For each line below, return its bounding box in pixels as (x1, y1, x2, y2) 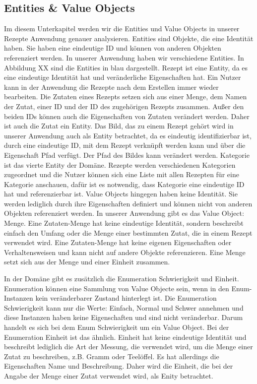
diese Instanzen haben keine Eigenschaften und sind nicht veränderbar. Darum (4, 312, 243, 322)
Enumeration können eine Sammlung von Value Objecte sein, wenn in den (4, 283, 229, 293)
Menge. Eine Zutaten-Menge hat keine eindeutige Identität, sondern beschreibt (4, 218, 244, 228)
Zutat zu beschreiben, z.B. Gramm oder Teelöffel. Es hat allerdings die (4, 351, 219, 361)
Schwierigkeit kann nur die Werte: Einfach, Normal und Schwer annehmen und (4, 302, 244, 313)
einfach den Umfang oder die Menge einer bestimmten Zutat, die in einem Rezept (4, 227, 253, 238)
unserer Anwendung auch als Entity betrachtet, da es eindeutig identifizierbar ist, (4, 130, 252, 140)
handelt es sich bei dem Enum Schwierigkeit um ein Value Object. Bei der (4, 322, 229, 332)
